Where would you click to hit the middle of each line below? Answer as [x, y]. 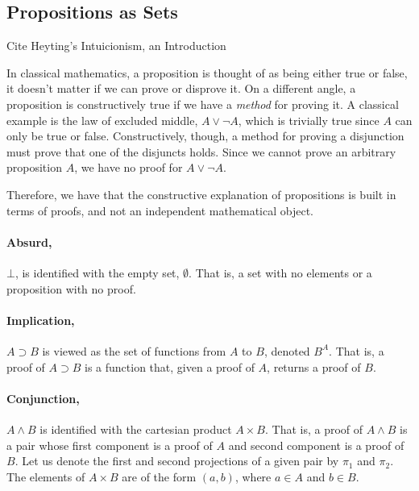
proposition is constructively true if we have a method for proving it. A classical [203, 104]
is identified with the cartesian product [136, 429]
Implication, [41, 320]
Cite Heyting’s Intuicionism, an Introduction [116, 46]
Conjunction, [43, 398]
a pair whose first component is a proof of [110, 445]
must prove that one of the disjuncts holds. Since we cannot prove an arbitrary [201, 151]
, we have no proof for [129, 167]
